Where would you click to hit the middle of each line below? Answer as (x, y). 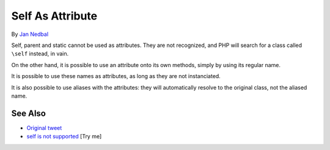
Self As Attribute (54, 16)
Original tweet (44, 127)
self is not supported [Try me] (64, 137)
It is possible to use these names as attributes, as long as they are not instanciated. (116, 76)
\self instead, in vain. (40, 54)
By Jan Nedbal (30, 34)
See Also (28, 113)
